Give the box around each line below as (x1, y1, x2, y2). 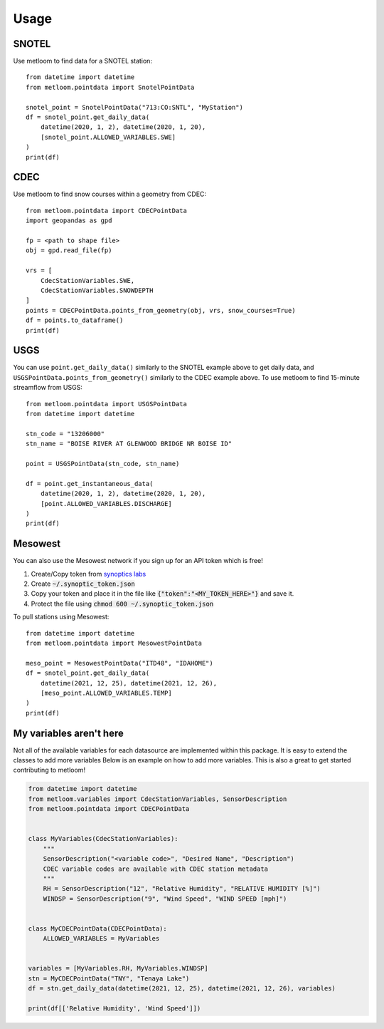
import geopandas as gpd (26, 217, 112, 224)
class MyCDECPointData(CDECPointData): (28, 924, 167, 933)
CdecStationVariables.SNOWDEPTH (40, 286, 154, 294)
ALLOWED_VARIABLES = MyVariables (43, 934, 160, 943)
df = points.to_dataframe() (26, 316, 124, 324)
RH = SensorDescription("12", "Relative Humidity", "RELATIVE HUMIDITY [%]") (43, 884, 321, 893)
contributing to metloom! (13, 766, 85, 775)
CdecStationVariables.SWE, (40, 276, 135, 284)
